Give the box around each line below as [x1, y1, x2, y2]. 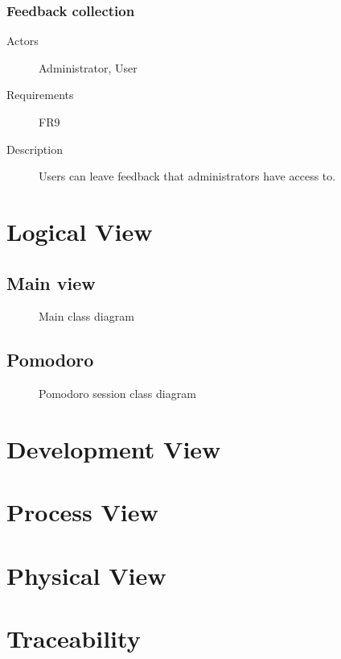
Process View [6, 495, 158, 528]
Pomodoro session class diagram [39, 385, 196, 402]
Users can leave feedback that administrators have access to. [39, 168, 336, 184]
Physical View [6, 558, 166, 591]
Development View [6, 432, 221, 465]
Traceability [6, 622, 141, 655]
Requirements [6, 86, 74, 103]
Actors [6, 32, 39, 49]
